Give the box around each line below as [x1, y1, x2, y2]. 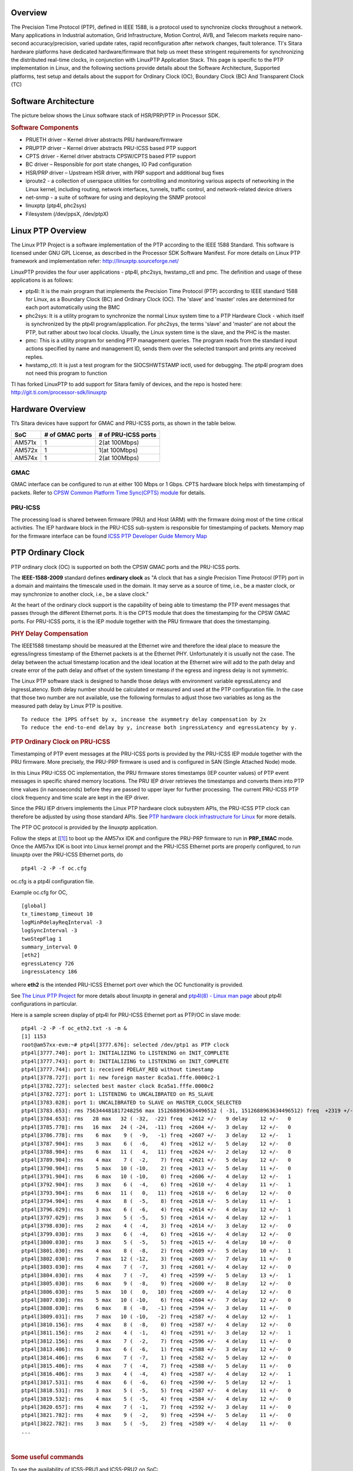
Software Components [11, 124, 79, 132]
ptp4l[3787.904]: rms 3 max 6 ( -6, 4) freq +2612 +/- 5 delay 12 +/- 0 [21, 1140, 291, 1147]
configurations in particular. [11, 1000, 78, 1007]
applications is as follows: [11, 277, 74, 284]
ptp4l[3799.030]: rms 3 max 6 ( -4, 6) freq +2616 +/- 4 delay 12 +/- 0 [21, 1230, 291, 1237]
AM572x [14, 446, 38, 454]
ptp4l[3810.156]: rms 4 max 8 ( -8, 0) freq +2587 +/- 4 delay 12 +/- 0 [21, 1322, 291, 1328]
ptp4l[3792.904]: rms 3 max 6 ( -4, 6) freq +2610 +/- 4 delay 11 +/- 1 [21, 1182, 291, 1188]
